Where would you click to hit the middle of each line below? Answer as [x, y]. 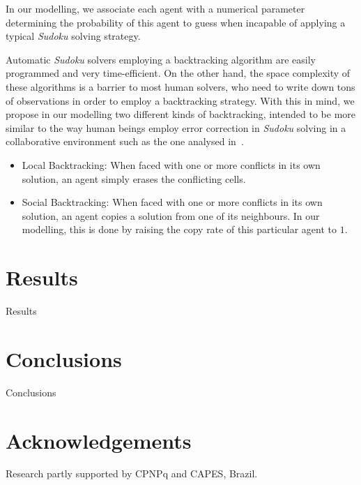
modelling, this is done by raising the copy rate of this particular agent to [179, 229]
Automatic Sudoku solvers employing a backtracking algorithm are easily [161, 59]
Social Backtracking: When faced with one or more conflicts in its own [172, 202]
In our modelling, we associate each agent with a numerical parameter [155, 8]
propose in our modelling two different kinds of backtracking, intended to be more [181, 114]
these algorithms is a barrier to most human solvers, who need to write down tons [180, 86]
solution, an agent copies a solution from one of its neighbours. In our [171, 215]
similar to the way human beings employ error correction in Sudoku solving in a [176, 127]
